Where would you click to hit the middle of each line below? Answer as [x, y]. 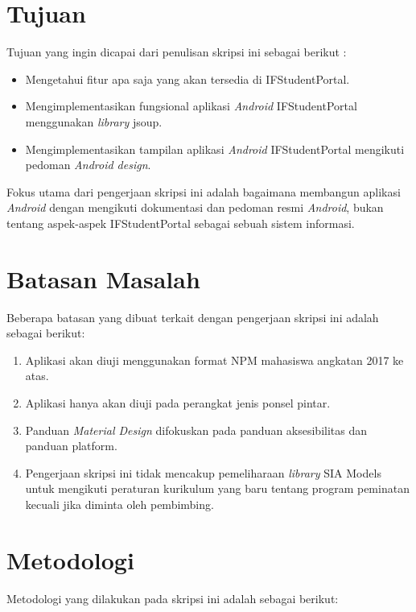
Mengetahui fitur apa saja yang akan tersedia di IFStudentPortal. [187, 79]
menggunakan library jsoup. [94, 121]
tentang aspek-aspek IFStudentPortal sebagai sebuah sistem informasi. [181, 223]
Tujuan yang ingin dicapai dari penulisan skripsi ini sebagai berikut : [177, 52]
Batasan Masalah [103, 278]
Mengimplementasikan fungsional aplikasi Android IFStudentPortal [191, 106]
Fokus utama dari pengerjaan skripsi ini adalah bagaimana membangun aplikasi [204, 191]
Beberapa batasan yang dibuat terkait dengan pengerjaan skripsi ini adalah [193, 317]
